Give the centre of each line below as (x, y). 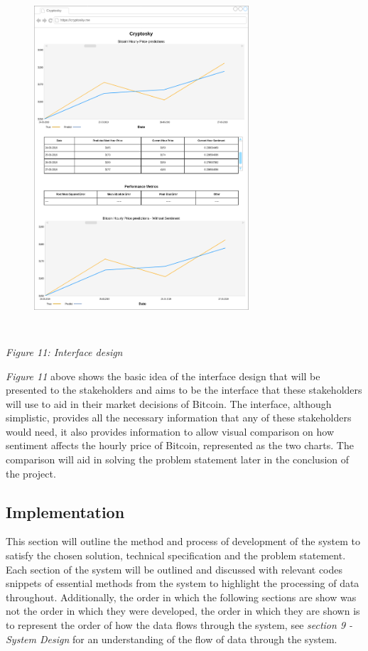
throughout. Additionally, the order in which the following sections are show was (181, 597)
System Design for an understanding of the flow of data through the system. (172, 639)
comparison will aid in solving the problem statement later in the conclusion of (178, 459)
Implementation (65, 511)
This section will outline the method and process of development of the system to (183, 541)
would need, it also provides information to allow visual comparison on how (170, 431)
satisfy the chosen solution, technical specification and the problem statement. (176, 555)
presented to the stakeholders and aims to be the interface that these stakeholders (184, 390)
